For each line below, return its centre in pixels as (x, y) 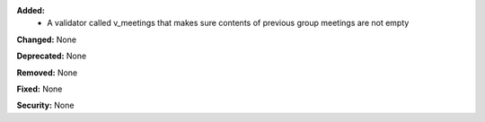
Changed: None (46, 39)
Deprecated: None (52, 56)
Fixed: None (40, 89)
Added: (31, 10)
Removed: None (47, 73)
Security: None (45, 105)
